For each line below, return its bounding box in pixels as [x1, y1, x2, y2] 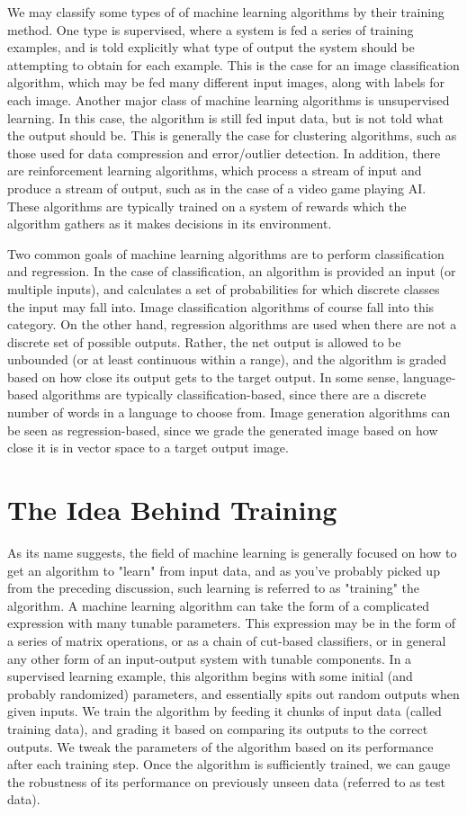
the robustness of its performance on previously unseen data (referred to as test [7, 772, 445, 791]
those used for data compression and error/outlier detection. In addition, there [7, 143, 441, 162]
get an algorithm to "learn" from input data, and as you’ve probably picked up [7, 560, 440, 579]
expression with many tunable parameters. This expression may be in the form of [7, 613, 456, 632]
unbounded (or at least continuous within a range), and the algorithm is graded [7, 350, 447, 369]
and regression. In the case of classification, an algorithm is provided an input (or [7, 262, 456, 281]
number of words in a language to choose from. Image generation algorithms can [7, 403, 451, 422]
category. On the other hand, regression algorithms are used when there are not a [7, 315, 457, 334]
